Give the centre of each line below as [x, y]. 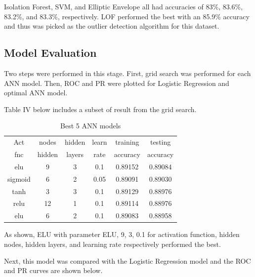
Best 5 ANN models [91, 126]
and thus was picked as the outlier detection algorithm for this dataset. [112, 26]
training [127, 142]
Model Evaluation [50, 53]
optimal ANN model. [36, 93]
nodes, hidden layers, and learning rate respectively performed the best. [112, 244]
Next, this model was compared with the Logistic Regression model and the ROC [127, 260]
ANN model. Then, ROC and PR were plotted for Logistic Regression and [117, 83]
